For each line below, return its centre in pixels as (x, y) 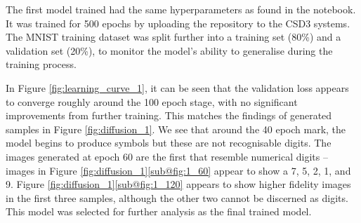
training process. (41, 64)
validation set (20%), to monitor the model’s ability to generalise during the (169, 50)
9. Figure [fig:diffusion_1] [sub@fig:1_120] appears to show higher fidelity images (178, 184)
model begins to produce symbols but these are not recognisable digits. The (169, 143)
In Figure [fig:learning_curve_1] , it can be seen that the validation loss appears (177, 87)
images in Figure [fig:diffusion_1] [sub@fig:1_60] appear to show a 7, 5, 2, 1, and (178, 170)
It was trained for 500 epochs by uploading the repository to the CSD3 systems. (178, 23)
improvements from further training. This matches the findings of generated (169, 115)
